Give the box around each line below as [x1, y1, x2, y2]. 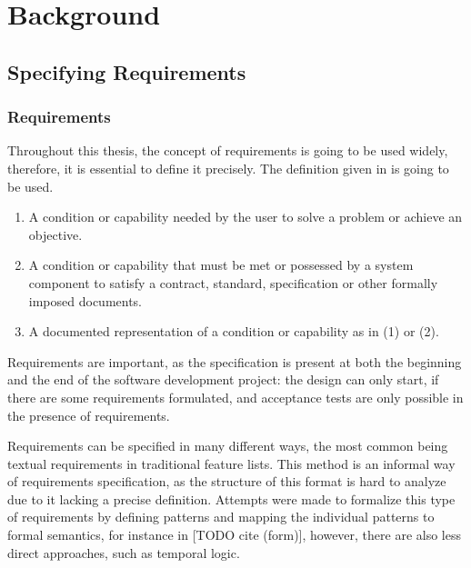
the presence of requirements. [7, 405, 170, 424]
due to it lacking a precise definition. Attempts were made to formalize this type [7, 489, 456, 508]
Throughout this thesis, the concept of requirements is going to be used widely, [7, 141, 448, 160]
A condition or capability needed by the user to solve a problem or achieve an [28, 207, 463, 226]
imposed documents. [28, 291, 143, 310]
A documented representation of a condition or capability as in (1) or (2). [28, 322, 439, 341]
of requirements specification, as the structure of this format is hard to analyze [7, 472, 446, 491]
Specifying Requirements [7, 57, 246, 85]
